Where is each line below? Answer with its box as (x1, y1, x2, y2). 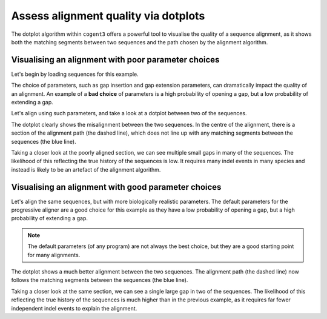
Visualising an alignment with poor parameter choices (11, 55, 220, 65)
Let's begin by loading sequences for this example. (11, 70, 139, 78)
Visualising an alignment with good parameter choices (11, 182, 222, 192)
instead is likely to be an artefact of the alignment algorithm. (11, 166, 161, 173)
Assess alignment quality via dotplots (11, 9, 205, 22)
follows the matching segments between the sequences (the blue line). (11, 277, 188, 284)
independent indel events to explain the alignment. (11, 304, 137, 312)
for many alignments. (27, 251, 81, 258)
